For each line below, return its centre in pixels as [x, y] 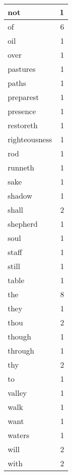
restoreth [23, 125]
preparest [24, 97]
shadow [20, 195]
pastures [22, 69]
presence [22, 111]
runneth [21, 167]
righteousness [30, 139]
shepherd [23, 224]
